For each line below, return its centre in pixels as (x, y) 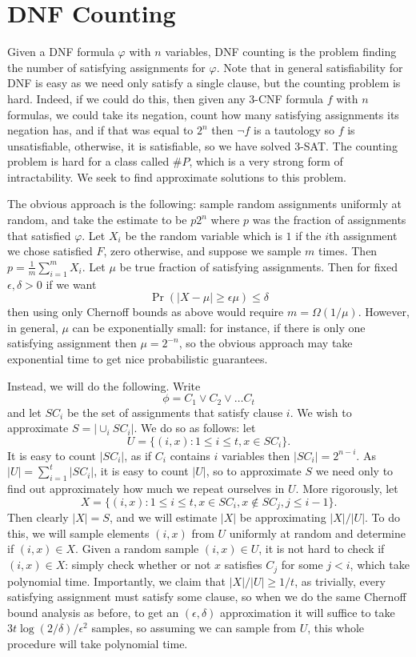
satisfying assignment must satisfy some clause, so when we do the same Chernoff (207, 597)
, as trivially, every (340, 581)
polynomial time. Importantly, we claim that (117, 581)
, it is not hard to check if (322, 549)
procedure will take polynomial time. (98, 643)
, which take (380, 565)
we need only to (354, 471)
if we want (71, 284)
